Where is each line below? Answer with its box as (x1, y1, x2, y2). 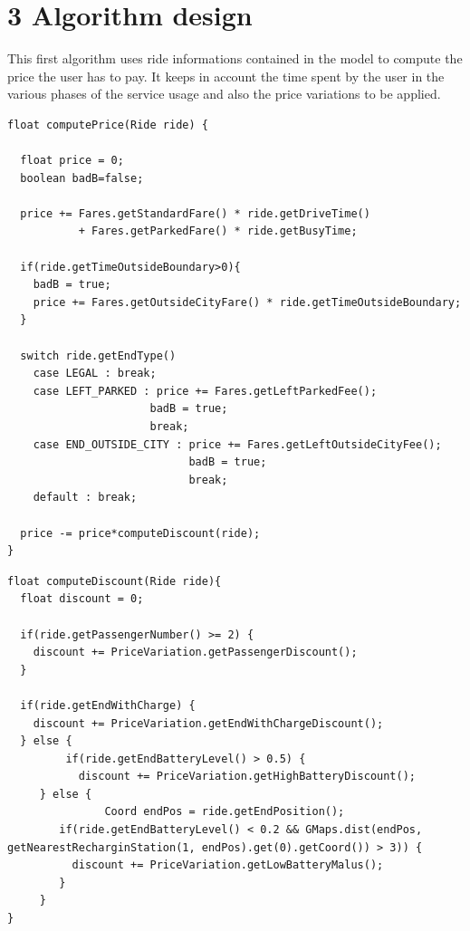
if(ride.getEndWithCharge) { (20, 698, 196, 712)
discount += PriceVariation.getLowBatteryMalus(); (72, 859, 384, 872)
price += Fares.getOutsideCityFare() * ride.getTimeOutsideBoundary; (33, 295, 462, 309)
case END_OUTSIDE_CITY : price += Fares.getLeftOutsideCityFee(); (33, 437, 442, 451)
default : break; (33, 491, 138, 504)
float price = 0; (20, 154, 124, 168)
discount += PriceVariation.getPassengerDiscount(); (33, 646, 358, 659)
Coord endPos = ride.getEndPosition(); (104, 805, 345, 819)
